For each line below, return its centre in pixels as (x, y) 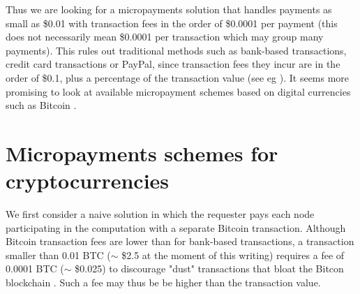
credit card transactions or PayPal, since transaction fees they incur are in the (173, 64)
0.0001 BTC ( (35, 269)
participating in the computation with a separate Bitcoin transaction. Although (176, 227)
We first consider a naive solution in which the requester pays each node (160, 214)
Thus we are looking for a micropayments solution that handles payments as (169, 9)
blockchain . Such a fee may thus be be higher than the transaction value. (163, 282)
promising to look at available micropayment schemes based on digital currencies (178, 91)
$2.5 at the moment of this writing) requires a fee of (233, 255)
